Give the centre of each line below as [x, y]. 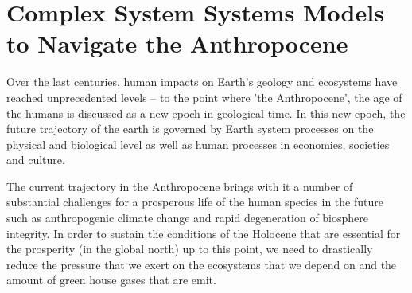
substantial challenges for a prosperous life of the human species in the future [195, 202]
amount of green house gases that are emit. [111, 280]
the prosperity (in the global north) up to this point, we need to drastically [190, 249]
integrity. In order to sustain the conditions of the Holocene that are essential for [204, 233]
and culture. [36, 160]
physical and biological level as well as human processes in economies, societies [198, 144]
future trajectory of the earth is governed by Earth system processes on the [190, 129]
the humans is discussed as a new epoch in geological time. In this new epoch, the [206, 113]
